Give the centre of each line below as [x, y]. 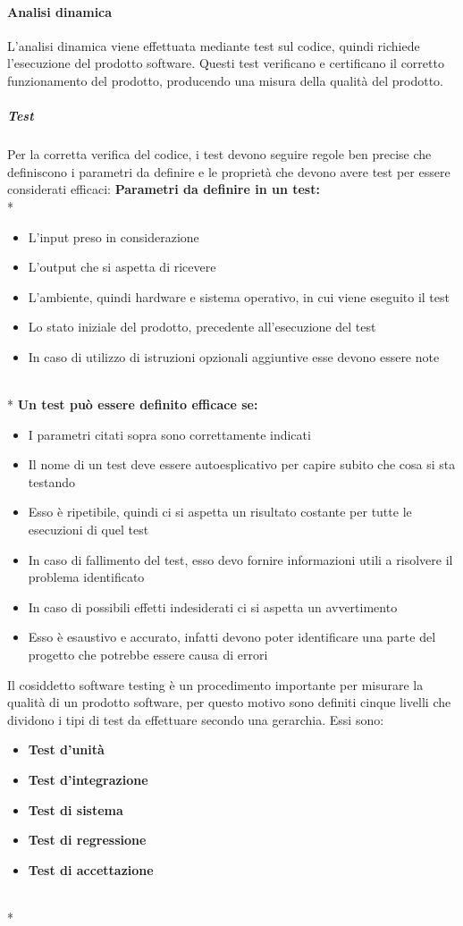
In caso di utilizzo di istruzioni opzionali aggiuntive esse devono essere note [234, 356]
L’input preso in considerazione [114, 236]
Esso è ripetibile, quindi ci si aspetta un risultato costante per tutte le [220, 512]
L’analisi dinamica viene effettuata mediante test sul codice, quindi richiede [214, 45]
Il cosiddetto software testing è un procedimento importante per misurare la [215, 684]
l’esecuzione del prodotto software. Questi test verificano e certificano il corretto [226, 63]
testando [51, 481]
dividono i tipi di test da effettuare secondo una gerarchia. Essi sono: [196, 719]
